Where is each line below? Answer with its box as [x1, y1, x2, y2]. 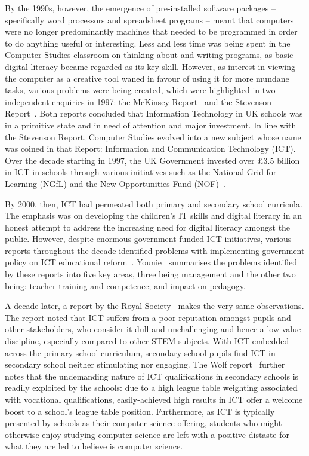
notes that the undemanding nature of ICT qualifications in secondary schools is [5, 369, 299, 382]
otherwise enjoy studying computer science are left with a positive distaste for [5, 428, 289, 440]
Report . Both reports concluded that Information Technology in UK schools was [5, 107, 303, 120]
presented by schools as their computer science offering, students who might [5, 417, 282, 429]
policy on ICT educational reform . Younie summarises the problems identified [5, 256, 298, 268]
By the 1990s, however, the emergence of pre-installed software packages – [5, 2, 276, 14]
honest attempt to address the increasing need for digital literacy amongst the [5, 221, 291, 233]
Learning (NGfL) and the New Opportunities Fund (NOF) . [5, 177, 225, 189]
